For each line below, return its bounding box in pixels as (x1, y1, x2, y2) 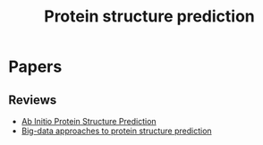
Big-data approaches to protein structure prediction (21, 125, 212, 136)
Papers (8, 56, 63, 77)
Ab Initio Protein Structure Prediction (21, 116, 157, 126)
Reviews (8, 92, 57, 107)
